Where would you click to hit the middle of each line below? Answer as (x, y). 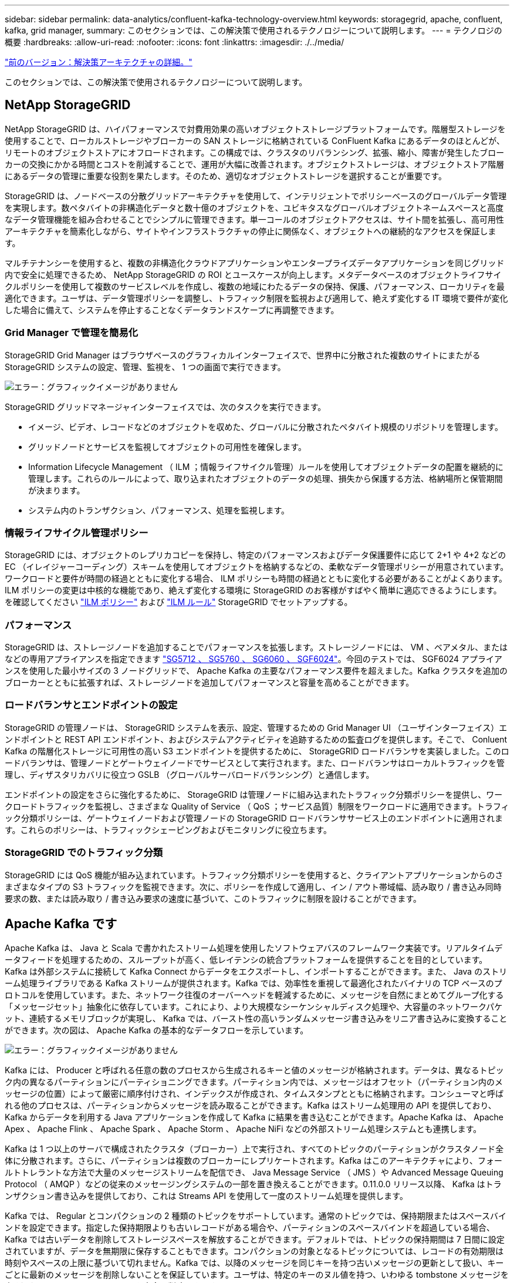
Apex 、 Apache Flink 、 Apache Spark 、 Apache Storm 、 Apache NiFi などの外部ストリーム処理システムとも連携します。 (243, 1129)
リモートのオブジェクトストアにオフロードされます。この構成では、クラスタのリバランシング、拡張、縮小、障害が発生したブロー (255, 152)
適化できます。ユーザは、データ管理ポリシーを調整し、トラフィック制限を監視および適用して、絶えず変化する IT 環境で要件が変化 (256, 298)
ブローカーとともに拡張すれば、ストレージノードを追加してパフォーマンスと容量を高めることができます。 (209, 683)
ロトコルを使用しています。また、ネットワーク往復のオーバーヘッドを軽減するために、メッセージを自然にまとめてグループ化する (254, 995)
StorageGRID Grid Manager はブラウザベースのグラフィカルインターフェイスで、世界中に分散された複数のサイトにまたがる (243, 355)
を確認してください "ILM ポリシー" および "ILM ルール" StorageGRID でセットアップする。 (179, 602)
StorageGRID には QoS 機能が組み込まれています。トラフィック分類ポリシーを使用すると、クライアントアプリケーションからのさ (254, 875)
